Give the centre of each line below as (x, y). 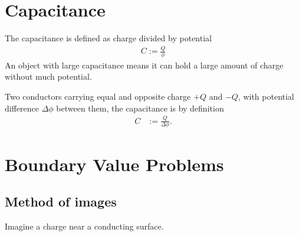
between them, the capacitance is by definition (140, 108)
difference (22, 108)
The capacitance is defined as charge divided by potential (108, 38)
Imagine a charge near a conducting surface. (84, 226)
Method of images (61, 201)
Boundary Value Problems (114, 164)
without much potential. (48, 76)
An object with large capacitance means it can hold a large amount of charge (144, 65)
